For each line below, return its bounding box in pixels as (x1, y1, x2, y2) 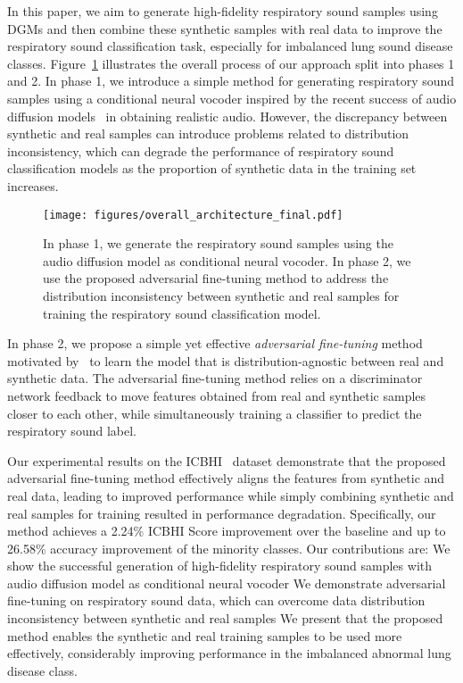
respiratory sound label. (7, 421, 136, 440)
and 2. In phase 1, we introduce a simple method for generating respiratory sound (7, 71, 455, 90)
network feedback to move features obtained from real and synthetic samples (7, 386, 426, 404)
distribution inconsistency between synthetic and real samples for (43, 286, 400, 304)
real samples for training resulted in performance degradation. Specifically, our (7, 504, 436, 522)
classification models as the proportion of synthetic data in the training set (7, 159, 417, 178)
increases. (7, 176, 59, 195)
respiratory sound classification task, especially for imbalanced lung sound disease (7, 37, 453, 55)
